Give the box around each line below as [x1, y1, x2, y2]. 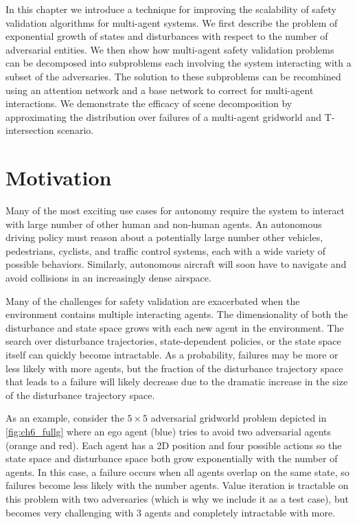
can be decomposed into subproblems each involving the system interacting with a [5, 56, 352, 70]
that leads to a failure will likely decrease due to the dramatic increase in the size [5, 374, 348, 389]
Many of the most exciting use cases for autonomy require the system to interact [5, 203, 345, 218]
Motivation [5, 163, 112, 192]
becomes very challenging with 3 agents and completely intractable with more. [5, 505, 336, 519]
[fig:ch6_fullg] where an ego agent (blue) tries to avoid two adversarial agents [5, 424, 332, 438]
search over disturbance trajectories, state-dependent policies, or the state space [5, 334, 341, 348]
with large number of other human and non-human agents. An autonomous [5, 216, 322, 231]
